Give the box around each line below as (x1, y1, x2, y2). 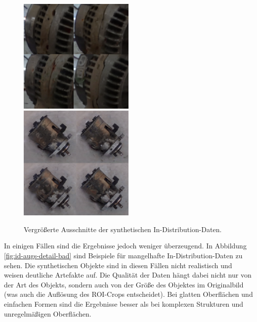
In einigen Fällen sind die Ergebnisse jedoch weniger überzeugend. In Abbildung (4, 241, 247, 251)
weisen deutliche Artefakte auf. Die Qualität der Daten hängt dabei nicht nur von (4, 270, 252, 280)
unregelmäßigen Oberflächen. (4, 308, 91, 319)
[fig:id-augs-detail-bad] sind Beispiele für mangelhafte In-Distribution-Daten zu (4, 250, 243, 260)
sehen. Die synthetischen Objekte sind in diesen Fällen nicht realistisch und (4, 260, 232, 270)
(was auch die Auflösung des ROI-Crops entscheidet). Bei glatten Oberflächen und (4, 289, 253, 299)
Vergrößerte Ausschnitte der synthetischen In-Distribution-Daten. (24, 224, 222, 234)
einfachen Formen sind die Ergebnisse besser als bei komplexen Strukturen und (4, 298, 244, 309)
